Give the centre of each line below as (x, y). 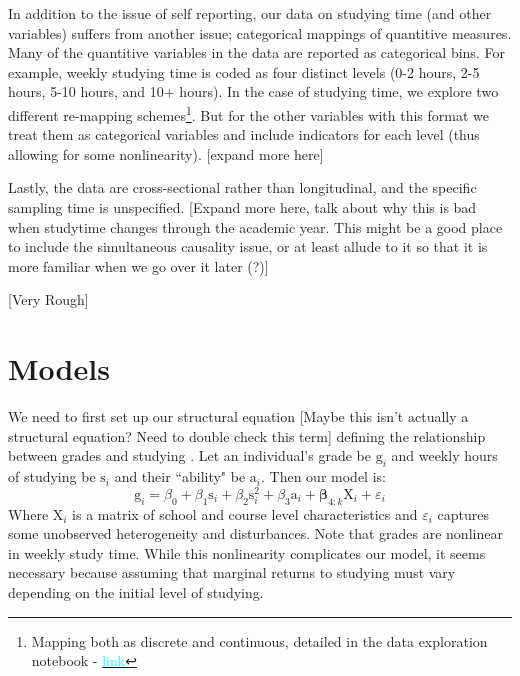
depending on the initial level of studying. (136, 591)
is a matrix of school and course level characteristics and (245, 513)
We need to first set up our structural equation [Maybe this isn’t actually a (238, 416)
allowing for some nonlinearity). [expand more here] (166, 153)
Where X (36, 513)
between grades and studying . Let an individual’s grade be (189, 455)
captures (463, 513)
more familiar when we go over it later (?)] (138, 265)
